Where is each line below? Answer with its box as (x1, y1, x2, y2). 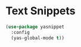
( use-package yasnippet (5, 24, 65, 30)
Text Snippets (5, 4, 76, 18)
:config (11, 29, 30, 35)
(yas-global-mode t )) (11, 35, 65, 41)
